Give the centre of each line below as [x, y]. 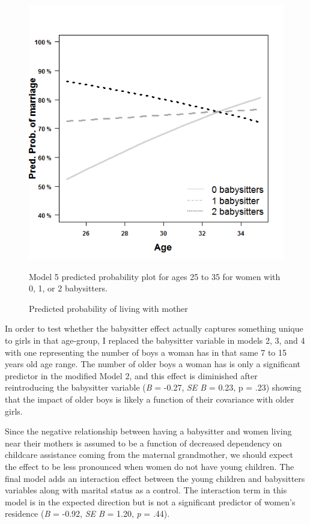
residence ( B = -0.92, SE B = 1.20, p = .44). [87, 513]
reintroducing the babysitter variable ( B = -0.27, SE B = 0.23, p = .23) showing [153, 387]
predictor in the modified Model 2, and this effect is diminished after [131, 375]
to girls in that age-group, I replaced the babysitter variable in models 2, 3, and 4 [155, 340]
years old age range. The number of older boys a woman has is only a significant [153, 364]
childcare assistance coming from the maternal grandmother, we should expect [149, 455]
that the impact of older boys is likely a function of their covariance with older [150, 399]
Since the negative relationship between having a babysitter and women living [148, 431]
